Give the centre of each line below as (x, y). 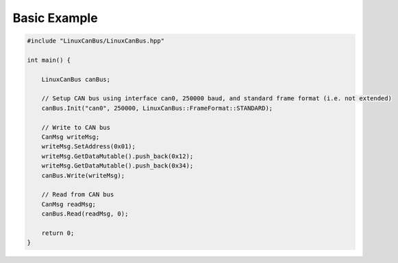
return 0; (58, 233)
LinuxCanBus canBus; (76, 79)
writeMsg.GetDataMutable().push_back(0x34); (117, 166)
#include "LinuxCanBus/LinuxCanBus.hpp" (96, 41)
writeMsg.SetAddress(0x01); (89, 147)
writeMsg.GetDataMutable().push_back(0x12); (117, 156)
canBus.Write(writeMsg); (83, 175)
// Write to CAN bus (76, 127)
